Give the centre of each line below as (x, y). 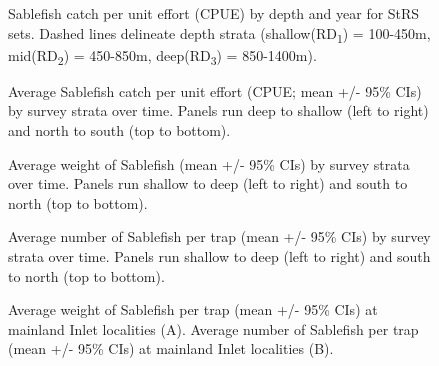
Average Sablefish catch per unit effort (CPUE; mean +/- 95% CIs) (215, 90)
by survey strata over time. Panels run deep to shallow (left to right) (218, 110)
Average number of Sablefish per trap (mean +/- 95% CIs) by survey (219, 236)
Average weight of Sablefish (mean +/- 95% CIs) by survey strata (209, 163)
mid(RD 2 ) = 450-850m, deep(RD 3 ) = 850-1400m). (162, 56)
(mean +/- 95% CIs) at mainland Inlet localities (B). (171, 348)
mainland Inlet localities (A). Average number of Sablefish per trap (213, 328)
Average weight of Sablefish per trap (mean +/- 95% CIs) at (193, 309)
